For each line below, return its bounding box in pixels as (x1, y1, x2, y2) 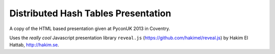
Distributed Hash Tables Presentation (9, 8, 172, 19)
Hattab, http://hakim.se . (9, 42, 60, 48)
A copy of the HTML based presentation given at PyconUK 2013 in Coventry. (9, 25, 171, 32)
